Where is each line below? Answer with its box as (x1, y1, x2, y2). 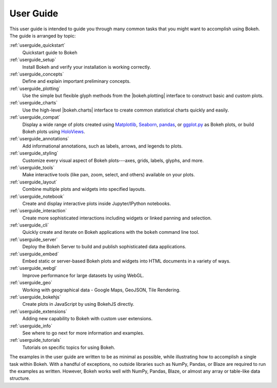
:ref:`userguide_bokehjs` (9, 294, 61, 300)
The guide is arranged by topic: (9, 32, 76, 39)
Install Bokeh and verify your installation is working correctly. (22, 64, 151, 70)
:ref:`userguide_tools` (9, 164, 55, 171)
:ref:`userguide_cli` (9, 222, 49, 228)
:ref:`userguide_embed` (9, 251, 59, 257)
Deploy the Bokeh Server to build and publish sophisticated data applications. (22, 244, 187, 250)
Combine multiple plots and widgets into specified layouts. (22, 186, 146, 192)
